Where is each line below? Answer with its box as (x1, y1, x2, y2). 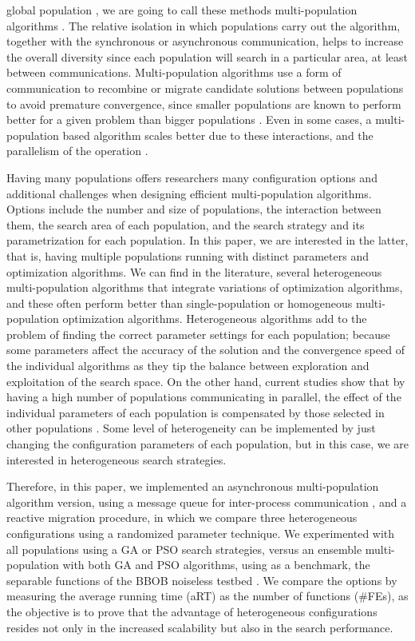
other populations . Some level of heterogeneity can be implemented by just (6, 420, 376, 436)
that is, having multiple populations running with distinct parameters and (6, 247, 369, 264)
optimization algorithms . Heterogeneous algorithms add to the (62, 310, 367, 327)
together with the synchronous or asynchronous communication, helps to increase (6, 33, 404, 50)
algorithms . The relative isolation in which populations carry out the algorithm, (6, 17, 401, 34)
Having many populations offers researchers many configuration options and (6, 169, 377, 185)
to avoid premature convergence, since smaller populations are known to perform (6, 95, 401, 112)
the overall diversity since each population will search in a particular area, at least (6, 48, 408, 65)
